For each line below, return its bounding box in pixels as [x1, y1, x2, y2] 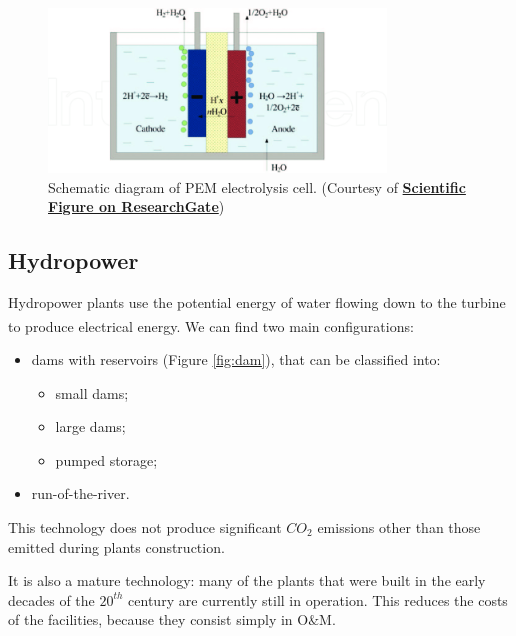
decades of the [8, 589, 95, 610]
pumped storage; [55, 449, 158, 470]
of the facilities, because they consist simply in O [8, 609, 309, 630]
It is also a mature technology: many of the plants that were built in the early [8, 570, 486, 591]
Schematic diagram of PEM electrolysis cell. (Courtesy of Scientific [48, 176, 466, 197]
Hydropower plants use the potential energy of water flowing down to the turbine [8, 292, 506, 313]
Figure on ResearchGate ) [48, 196, 225, 217]
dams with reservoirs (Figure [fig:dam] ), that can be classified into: [31, 349, 441, 370]
